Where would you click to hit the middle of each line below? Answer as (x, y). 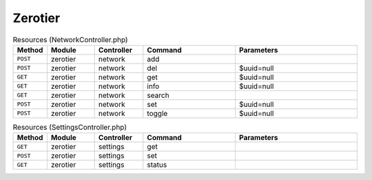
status (157, 165)
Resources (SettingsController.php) (70, 128)
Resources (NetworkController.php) (70, 39)
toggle (157, 113)
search (158, 95)
